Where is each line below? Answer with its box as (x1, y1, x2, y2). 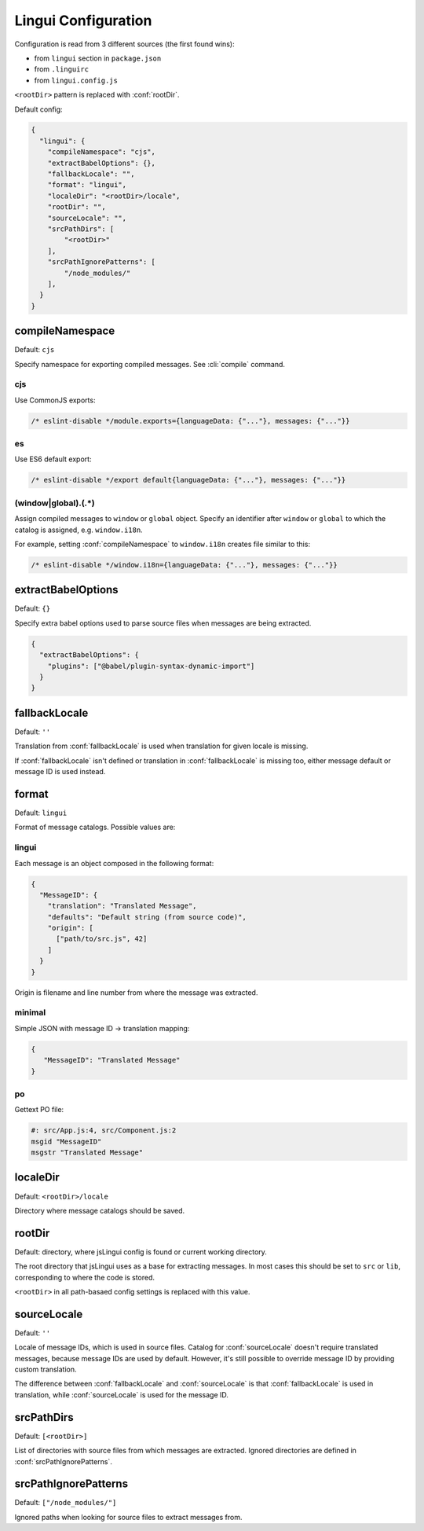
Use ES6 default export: (14, 454, 92, 464)
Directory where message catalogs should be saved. (14, 1206, 185, 1215)
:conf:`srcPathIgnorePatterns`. (14, 1456, 113, 1466)
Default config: (14, 105, 63, 114)
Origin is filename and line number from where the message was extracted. (14, 987, 258, 997)
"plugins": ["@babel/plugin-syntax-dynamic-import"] (47, 661, 255, 670)
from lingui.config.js (34, 75, 118, 85)
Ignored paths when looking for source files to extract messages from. (14, 1512, 243, 1522)
